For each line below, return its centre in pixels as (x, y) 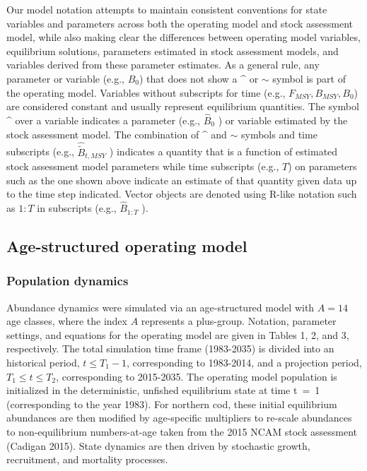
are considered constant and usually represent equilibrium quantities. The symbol (183, 106)
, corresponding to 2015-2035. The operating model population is (197, 376)
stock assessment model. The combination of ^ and (117, 134)
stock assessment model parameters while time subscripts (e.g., (143, 166)
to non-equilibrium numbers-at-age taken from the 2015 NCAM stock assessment (182, 431)
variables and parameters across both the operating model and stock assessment (180, 23)
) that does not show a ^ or (199, 78)
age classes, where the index (67, 321)
